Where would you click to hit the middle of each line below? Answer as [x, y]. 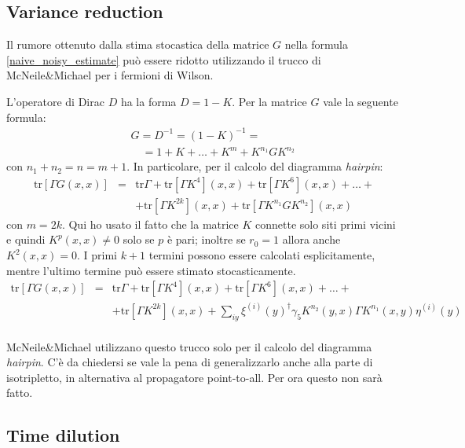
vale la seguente [361, 101]
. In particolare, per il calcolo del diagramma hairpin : [255, 166]
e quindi [26, 239]
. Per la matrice [269, 101]
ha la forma [148, 101]
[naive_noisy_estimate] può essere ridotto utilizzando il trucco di [164, 59]
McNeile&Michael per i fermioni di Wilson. [110, 75]
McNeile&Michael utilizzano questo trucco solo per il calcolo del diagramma [189, 346]
